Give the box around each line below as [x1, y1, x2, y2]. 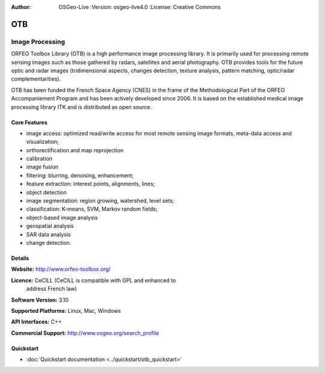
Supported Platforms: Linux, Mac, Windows [11, 307, 122, 314]
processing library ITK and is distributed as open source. [11, 103, 152, 111]
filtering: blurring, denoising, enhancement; [26, 171, 134, 179]
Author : [11, 4, 31, 10]
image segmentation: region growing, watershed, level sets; [26, 197, 175, 205]
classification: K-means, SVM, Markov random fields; [26, 205, 158, 213]
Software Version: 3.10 [11, 296, 69, 303]
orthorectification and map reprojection [26, 146, 124, 153]
